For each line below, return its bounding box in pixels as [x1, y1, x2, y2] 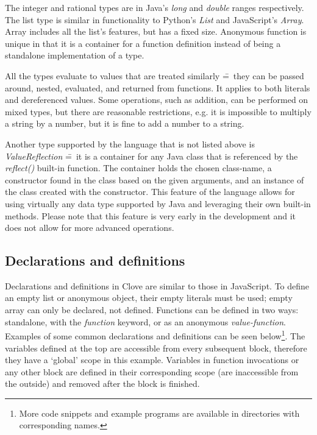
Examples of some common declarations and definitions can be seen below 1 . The [5, 328, 305, 342]
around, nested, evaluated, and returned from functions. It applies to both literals [5, 81, 310, 94]
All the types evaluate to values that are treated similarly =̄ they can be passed [5, 69, 304, 82]
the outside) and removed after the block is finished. [5, 377, 200, 390]
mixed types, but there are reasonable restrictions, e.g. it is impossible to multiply [5, 105, 312, 118]
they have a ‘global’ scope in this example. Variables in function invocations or [5, 353, 299, 366]
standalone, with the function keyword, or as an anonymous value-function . [5, 315, 287, 328]
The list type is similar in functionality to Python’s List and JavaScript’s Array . [5, 13, 304, 26]
